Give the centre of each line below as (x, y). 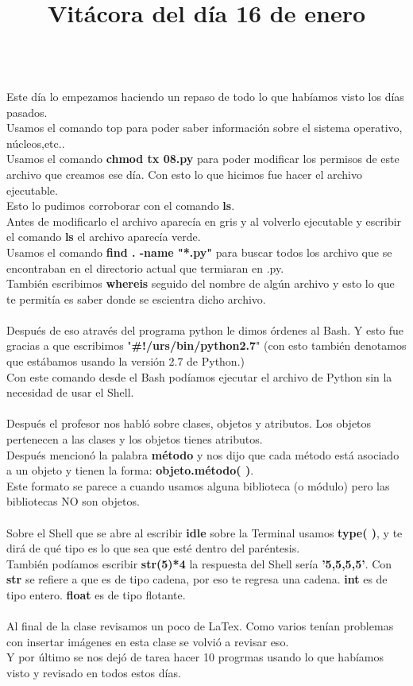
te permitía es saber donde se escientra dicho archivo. (136, 298)
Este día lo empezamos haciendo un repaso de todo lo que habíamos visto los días (205, 96)
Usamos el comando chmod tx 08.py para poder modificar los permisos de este (203, 159)
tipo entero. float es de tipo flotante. (96, 594)
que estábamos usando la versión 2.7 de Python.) (125, 361)
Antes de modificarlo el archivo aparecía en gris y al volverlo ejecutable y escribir (204, 221)
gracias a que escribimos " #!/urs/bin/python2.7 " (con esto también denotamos (206, 345)
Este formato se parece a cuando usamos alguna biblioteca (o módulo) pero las (198, 485)
